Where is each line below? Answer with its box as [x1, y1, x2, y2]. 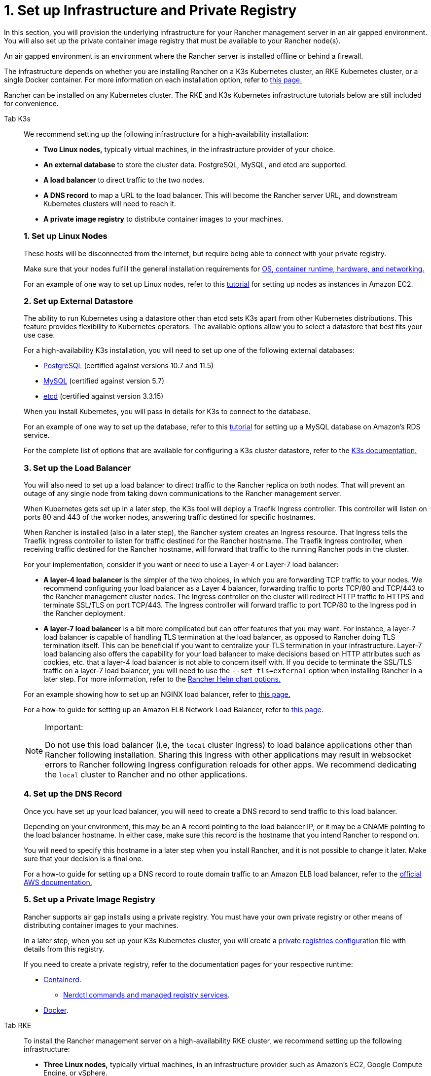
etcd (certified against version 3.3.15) [43, 392, 164, 401]
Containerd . [43, 975, 81, 984]
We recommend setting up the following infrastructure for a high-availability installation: [24, 129, 309, 138]
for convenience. [4, 99, 59, 108]
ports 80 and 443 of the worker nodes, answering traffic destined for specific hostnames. [24, 513, 316, 521]
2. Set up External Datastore [24, 296, 133, 306]
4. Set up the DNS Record [24, 789, 122, 799]
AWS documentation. [24, 878, 92, 886]
